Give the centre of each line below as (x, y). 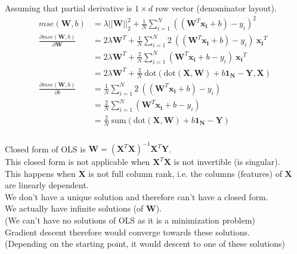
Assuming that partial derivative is (69, 7)
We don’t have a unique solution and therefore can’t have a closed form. (137, 196)
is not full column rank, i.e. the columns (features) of (185, 173)
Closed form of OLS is (45, 149)
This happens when (40, 173)
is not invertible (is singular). (227, 162)
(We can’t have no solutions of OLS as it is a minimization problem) (130, 220)
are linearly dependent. (47, 185)
